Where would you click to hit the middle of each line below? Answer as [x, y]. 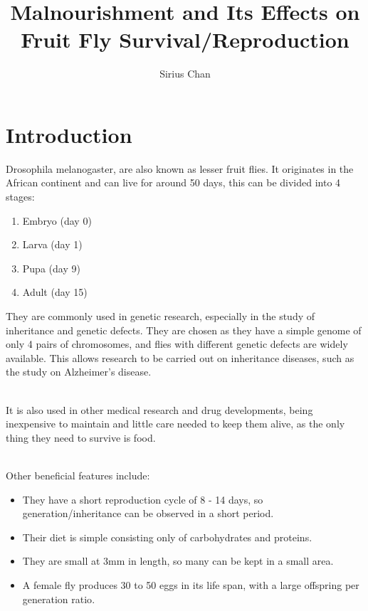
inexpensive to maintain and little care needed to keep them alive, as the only [175, 424]
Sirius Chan [185, 74]
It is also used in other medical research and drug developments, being [159, 409]
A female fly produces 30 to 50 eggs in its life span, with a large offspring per [191, 584]
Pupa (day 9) [51, 268]
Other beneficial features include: [78, 475]
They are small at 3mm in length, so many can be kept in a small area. [178, 561]
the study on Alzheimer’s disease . [79, 372]
